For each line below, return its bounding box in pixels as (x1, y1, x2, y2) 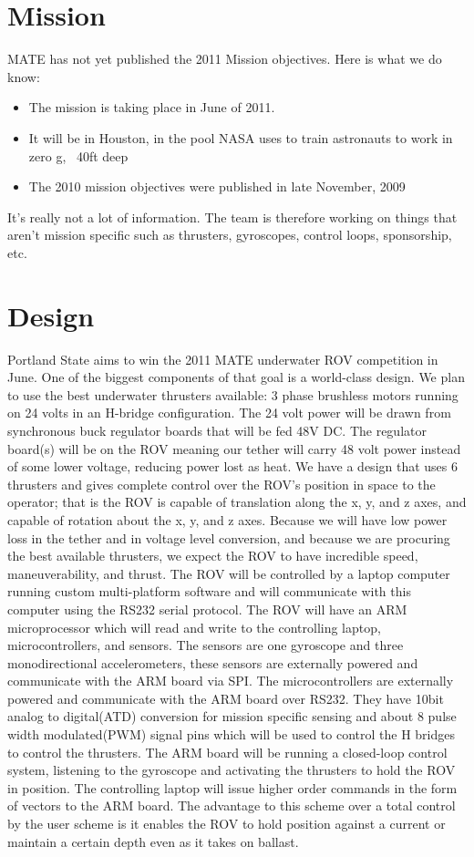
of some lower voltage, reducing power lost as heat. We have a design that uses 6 (7, 457, 459, 476)
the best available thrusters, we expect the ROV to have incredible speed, (7, 546, 418, 565)
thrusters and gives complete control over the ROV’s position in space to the (7, 474, 436, 493)
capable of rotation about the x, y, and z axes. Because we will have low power (7, 510, 448, 529)
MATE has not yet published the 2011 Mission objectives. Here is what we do (7, 49, 442, 68)
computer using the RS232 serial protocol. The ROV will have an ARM (7, 599, 407, 618)
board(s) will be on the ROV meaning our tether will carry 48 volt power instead (7, 439, 461, 458)
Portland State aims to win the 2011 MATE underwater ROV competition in (7, 349, 438, 368)
